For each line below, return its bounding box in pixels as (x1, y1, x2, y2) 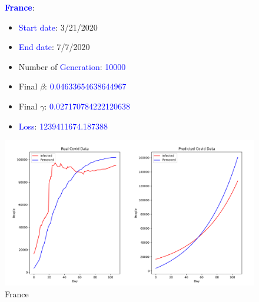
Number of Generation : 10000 (18, 60, 126, 72)
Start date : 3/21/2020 (18, 21, 98, 33)
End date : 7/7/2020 (18, 41, 90, 53)
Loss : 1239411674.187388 (18, 120, 108, 132)
